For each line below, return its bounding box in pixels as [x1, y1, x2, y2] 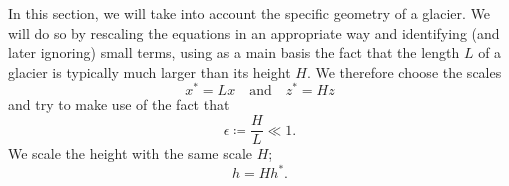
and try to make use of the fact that [8, 94, 230, 115]
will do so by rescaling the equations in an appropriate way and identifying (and [8, 22, 500, 43]
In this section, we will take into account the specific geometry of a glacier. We [8, 3, 491, 23]
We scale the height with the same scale [8, 143, 253, 164]
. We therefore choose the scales [306, 61, 502, 82]
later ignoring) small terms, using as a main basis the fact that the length [8, 42, 460, 63]
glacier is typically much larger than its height [8, 61, 291, 82]
